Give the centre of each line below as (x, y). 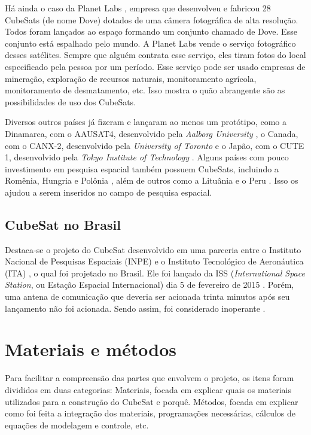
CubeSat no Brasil (63, 224)
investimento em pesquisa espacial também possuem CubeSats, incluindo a (142, 168)
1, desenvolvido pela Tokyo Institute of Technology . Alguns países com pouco (147, 157)
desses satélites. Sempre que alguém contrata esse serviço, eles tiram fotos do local (155, 55)
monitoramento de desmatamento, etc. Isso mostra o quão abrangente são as (145, 90)
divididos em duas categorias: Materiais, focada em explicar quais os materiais (148, 389)
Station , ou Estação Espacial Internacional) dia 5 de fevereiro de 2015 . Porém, (150, 285)
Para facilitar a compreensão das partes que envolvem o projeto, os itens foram (150, 378)
